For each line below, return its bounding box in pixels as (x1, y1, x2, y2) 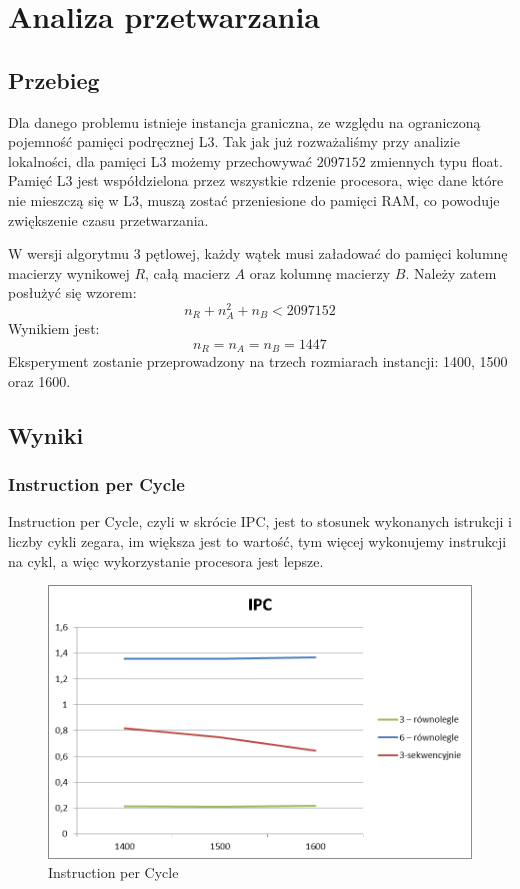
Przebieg (8, 64, 100, 95)
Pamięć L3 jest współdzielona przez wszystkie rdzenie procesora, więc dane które (8, 170, 504, 191)
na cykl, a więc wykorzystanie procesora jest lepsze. (8, 550, 324, 571)
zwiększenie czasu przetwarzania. (8, 209, 209, 230)
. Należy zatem (405, 262, 497, 283)
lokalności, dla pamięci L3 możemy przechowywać (8, 150, 312, 171)
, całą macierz (145, 262, 230, 283)
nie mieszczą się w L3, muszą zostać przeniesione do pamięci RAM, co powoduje (8, 189, 500, 210)
